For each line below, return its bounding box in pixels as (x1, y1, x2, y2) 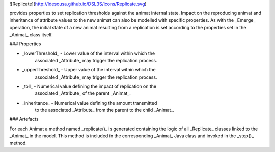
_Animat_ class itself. (9, 31, 53, 38)
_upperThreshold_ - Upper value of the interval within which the (22, 67, 156, 73)
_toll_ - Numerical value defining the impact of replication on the (22, 83, 157, 89)
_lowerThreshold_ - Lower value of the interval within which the (22, 50, 155, 56)
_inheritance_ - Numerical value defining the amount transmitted (22, 99, 157, 106)
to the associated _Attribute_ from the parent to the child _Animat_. (35, 107, 175, 113)
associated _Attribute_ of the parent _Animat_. (35, 90, 131, 96)
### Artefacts (9, 116, 39, 122)
